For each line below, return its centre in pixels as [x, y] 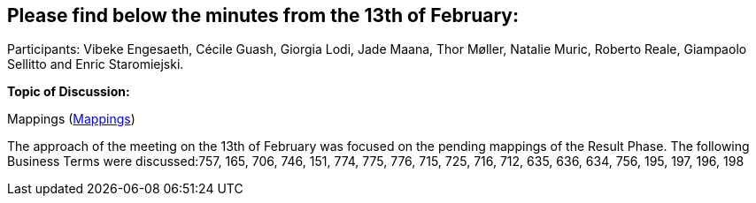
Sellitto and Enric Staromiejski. [96, 64]
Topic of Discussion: [69, 92]
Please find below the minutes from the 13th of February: [263, 15]
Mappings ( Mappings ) [71, 119]
